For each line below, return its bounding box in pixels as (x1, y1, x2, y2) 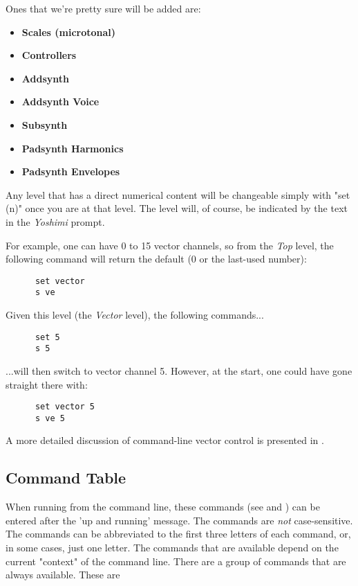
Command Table (6, 467, 126, 488)
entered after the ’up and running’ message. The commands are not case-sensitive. (6, 513, 353, 527)
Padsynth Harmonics (21, 141, 124, 155)
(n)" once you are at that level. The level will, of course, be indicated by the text (6, 201, 348, 215)
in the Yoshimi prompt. (6, 214, 105, 229)
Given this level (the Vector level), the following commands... (6, 308, 264, 322)
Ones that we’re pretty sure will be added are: (6, 1, 201, 15)
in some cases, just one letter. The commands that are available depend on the (6, 540, 339, 555)
